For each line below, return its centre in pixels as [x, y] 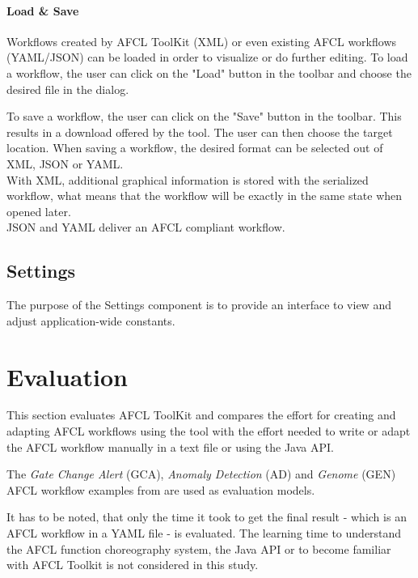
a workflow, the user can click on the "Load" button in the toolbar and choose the [209, 72]
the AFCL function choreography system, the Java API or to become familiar [199, 548]
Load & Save [43, 10]
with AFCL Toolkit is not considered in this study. [133, 565]
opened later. [39, 211]
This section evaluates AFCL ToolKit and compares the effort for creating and [201, 415]
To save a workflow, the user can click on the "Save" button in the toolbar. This [204, 116]
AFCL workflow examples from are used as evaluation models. [161, 489]
